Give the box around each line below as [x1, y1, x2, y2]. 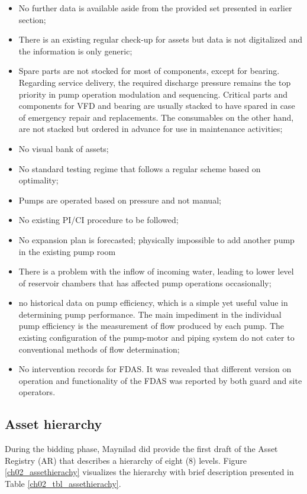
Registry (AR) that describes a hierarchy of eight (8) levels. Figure [5, 454, 247, 466]
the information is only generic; [18, 44, 133, 57]
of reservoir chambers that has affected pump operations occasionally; [18, 276, 272, 289]
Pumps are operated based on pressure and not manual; [18, 193, 221, 206]
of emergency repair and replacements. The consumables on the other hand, [18, 111, 294, 123]
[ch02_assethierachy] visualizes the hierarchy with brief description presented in [5, 466, 294, 478]
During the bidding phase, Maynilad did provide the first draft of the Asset [5, 443, 278, 455]
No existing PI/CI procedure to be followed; [18, 214, 179, 226]
